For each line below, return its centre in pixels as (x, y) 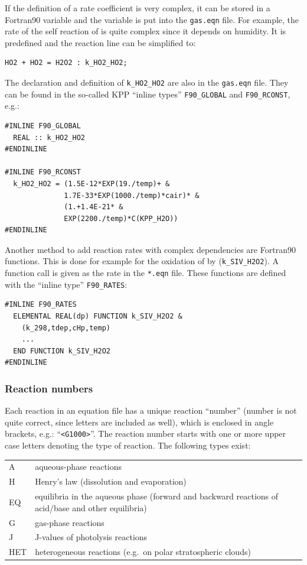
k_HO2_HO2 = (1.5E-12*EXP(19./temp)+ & (92, 184)
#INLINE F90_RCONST (43, 172)
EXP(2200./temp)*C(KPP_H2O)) (121, 218)
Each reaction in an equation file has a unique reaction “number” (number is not (151, 410)
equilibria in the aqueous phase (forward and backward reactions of (157, 496)
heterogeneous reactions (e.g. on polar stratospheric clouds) (143, 552)
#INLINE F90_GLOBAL (43, 126)
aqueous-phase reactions (79, 467)
